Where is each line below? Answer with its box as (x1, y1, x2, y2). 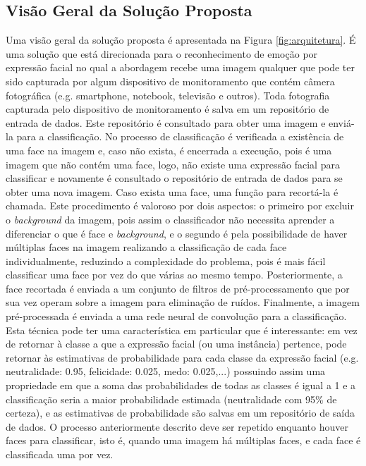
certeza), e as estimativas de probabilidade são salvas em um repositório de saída (6, 405, 355, 420)
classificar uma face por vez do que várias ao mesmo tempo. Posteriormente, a (6, 267, 343, 282)
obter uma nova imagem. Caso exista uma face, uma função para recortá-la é (6, 184, 338, 199)
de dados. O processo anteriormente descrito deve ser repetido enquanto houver (6, 419, 348, 434)
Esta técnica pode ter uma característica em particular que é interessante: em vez (6, 322, 358, 337)
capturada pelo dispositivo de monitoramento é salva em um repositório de (6, 102, 329, 116)
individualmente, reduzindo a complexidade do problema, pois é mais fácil (6, 253, 326, 268)
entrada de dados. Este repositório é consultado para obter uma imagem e (6, 115, 326, 130)
